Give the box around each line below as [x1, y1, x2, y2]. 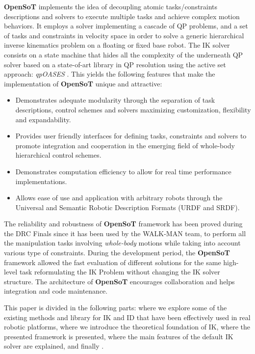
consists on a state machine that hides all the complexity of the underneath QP [4, 49, 243, 59]
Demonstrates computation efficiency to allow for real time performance [15, 166, 231, 176]
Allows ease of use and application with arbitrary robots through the [15, 192, 223, 203]
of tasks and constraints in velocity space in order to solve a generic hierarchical [4, 30, 244, 40]
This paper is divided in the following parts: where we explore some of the [4, 302, 227, 313]
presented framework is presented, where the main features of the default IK [4, 331, 233, 341]
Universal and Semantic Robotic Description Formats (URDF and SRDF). [15, 202, 240, 212]
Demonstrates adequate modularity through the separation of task [15, 95, 215, 105]
